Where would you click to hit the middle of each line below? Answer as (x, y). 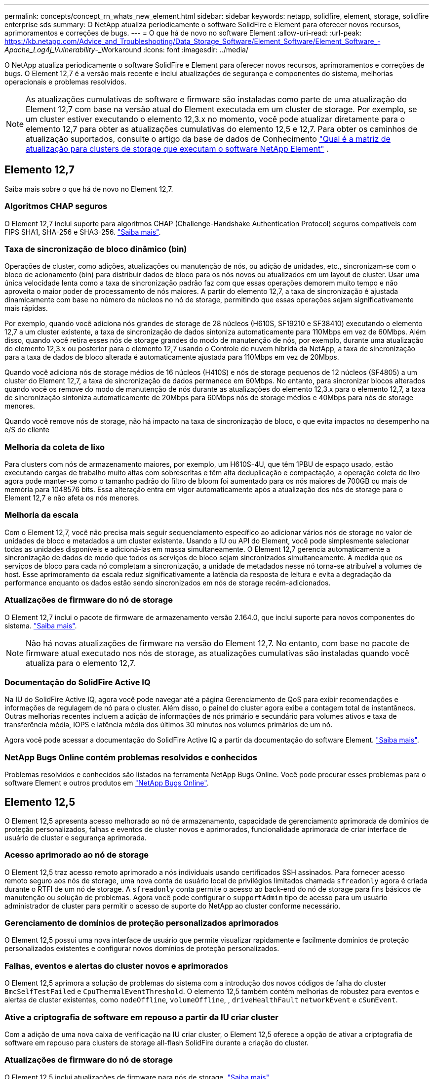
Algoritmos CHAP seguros (56, 206)
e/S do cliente (27, 430)
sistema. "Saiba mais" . (41, 625)
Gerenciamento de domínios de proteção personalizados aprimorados (142, 923)
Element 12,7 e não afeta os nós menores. (72, 498)
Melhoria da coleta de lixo (55, 447)
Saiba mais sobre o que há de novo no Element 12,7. (89, 189)
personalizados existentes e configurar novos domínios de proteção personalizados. (142, 949)
